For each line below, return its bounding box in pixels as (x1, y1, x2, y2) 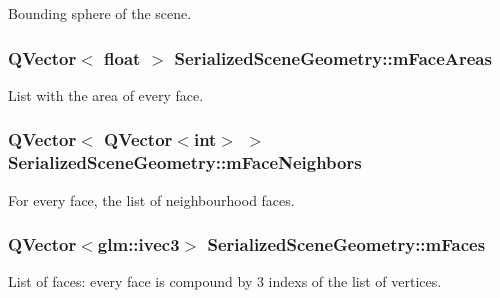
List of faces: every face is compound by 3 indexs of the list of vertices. (8, 271, 442, 292)
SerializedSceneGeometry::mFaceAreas (174, 45, 492, 70)
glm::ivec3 (97, 232, 180, 257)
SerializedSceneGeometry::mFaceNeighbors (8, 150, 362, 175)
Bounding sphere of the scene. (8, 3, 192, 23)
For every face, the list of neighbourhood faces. (8, 189, 295, 210)
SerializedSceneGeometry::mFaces (207, 232, 486, 257)
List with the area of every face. (8, 84, 204, 105)
